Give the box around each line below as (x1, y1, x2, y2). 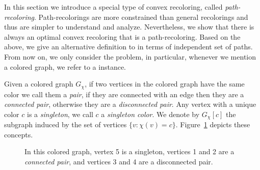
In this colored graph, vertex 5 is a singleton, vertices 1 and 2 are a (24, 146, 235, 157)
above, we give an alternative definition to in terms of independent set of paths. (4, 41, 253, 52)
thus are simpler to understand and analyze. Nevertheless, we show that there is (4, 21, 254, 32)
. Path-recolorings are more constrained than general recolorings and (34, 11, 248, 22)
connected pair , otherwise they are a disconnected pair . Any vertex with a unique (4, 99, 256, 109)
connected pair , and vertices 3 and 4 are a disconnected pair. (24, 156, 213, 167)
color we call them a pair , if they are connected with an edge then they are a (4, 89, 244, 99)
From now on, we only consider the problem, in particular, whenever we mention (4, 51, 256, 62)
